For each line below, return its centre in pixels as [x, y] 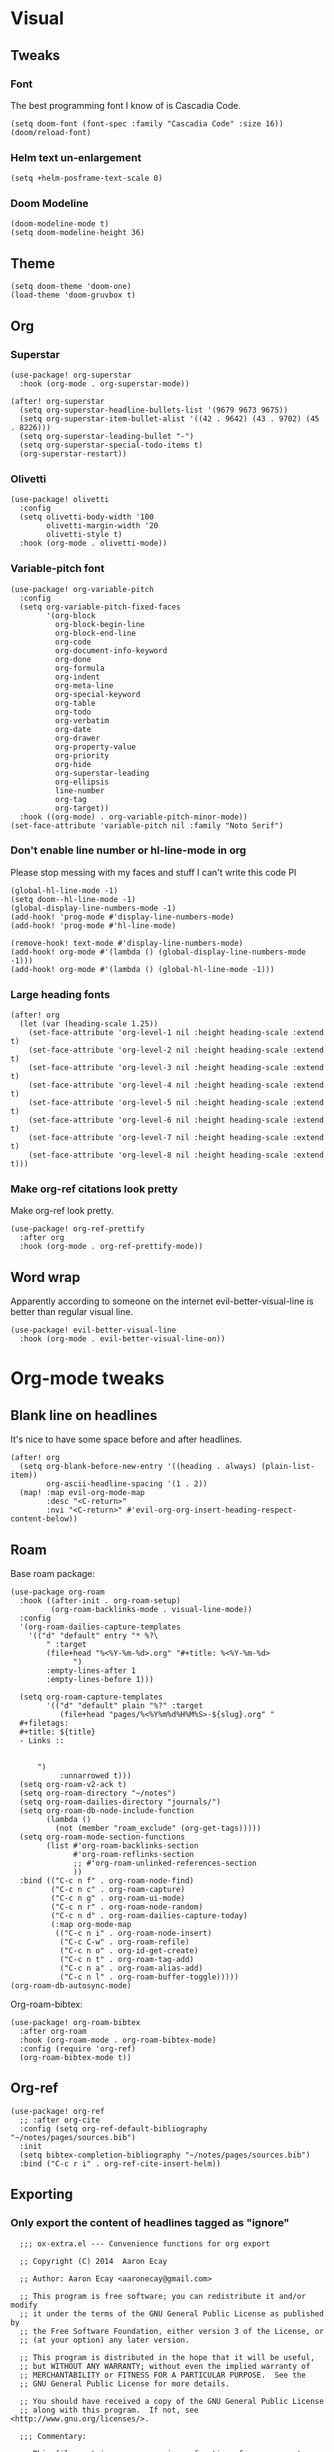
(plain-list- [287, 1467]
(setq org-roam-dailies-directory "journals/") [120, 1802]
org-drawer [77, 738]
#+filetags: [44, 1723]
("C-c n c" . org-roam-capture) [118, 1890]
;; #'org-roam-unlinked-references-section [165, 1863]
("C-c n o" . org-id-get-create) [129, 1951]
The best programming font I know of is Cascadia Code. [126, 105]
